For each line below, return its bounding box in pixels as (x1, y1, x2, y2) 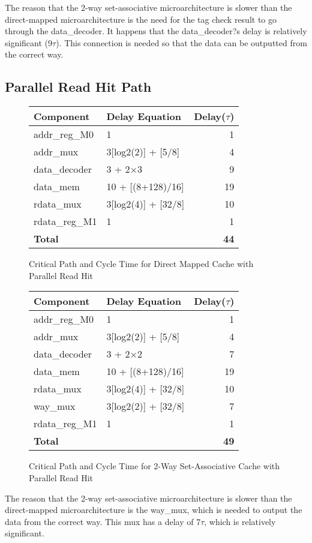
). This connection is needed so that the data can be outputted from (56, 36, 307, 49)
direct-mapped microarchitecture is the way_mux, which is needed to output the (5, 503, 302, 516)
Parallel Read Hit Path (5, 77, 152, 96)
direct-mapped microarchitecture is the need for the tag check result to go (5, 13, 277, 25)
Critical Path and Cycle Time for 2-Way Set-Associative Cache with (29, 460, 280, 472)
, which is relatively (204, 515, 276, 527)
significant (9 (5, 36, 53, 49)
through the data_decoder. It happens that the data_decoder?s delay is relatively (5, 25, 307, 37)
